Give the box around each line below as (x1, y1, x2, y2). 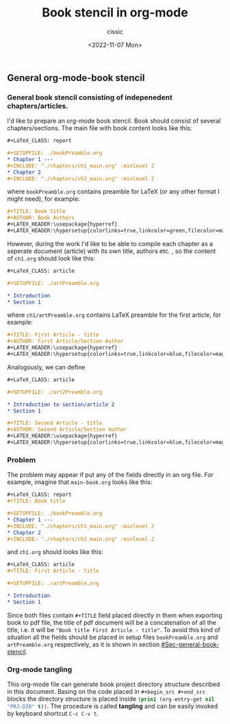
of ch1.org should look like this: (7, 254, 96, 262)
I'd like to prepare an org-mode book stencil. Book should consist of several (7, 117, 221, 125)
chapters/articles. (7, 101, 68, 110)
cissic (107, 27, 123, 36)
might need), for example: (7, 195, 80, 203)
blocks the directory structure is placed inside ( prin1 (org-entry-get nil (7, 695, 215, 703)
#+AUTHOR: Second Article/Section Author (7, 426, 127, 433)
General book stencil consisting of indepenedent (7, 93, 172, 102)
